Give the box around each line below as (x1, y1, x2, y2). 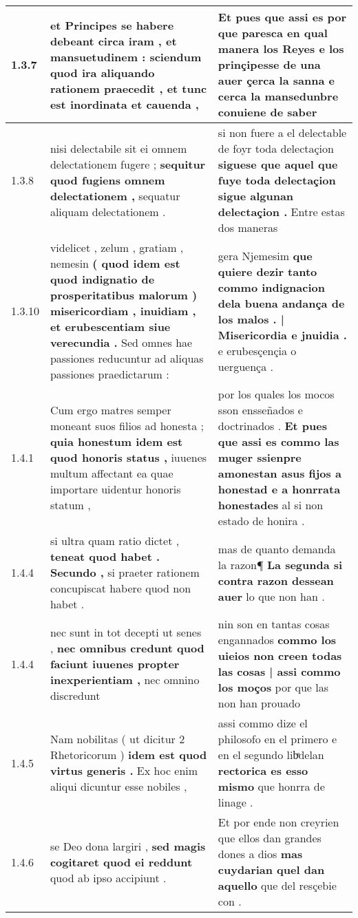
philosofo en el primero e (218, 731, 337, 747)
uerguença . (218, 358, 273, 374)
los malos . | (218, 310, 284, 327)
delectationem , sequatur (50, 188, 180, 204)
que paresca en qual (218, 25, 328, 41)
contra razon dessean (218, 572, 334, 588)
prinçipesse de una (218, 56, 321, 72)
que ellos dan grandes (218, 830, 322, 846)
